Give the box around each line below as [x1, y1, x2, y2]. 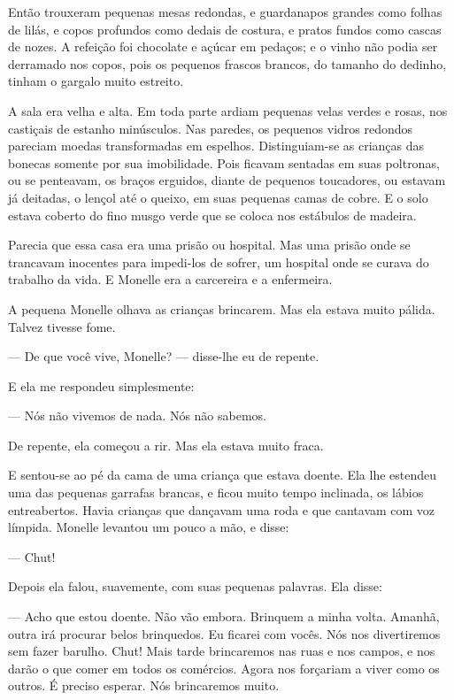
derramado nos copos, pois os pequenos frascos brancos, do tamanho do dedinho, [8, 54, 447, 73]
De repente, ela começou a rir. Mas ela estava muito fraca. [8, 435, 324, 454]
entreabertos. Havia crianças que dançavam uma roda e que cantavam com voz [8, 500, 435, 519]
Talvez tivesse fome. [8, 317, 116, 335]
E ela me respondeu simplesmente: [8, 376, 195, 395]
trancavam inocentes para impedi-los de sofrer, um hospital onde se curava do [8, 252, 429, 271]
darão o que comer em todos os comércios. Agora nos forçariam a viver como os [8, 658, 440, 677]
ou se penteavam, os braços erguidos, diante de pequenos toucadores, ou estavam [8, 171, 446, 189]
